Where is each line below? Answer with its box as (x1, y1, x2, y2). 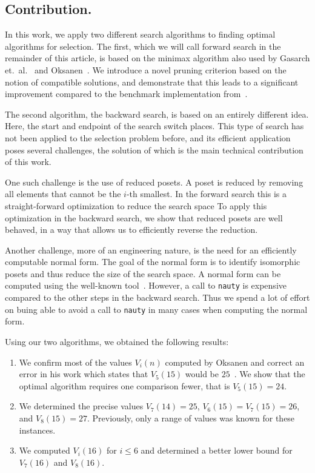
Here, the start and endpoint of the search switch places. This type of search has (5, 119, 304, 132)
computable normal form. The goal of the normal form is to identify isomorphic (5, 255, 300, 268)
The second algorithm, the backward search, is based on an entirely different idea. (5, 107, 309, 120)
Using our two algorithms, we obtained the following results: (5, 335, 229, 347)
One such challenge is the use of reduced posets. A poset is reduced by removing (5, 175, 303, 188)
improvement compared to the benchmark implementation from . (5, 87, 248, 100)
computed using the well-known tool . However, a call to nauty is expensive (5, 279, 287, 292)
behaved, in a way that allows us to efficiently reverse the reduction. (5, 223, 258, 236)
